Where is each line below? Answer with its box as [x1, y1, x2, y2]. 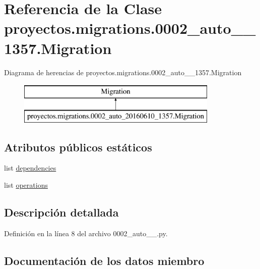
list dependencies [4, 163, 56, 173]
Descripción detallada [4, 204, 119, 220]
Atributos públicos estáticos [4, 139, 152, 154]
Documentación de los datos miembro [4, 252, 205, 268]
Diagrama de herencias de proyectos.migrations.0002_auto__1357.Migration [4, 67, 242, 77]
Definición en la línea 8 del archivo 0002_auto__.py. [4, 228, 168, 238]
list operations [4, 180, 48, 190]
